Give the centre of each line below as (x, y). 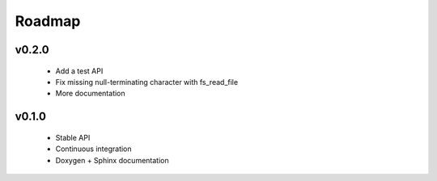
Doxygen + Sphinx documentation (112, 160)
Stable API (73, 137)
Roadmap (48, 21)
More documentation (90, 94)
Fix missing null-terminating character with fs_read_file (147, 82)
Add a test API (79, 71)
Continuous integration (94, 149)
